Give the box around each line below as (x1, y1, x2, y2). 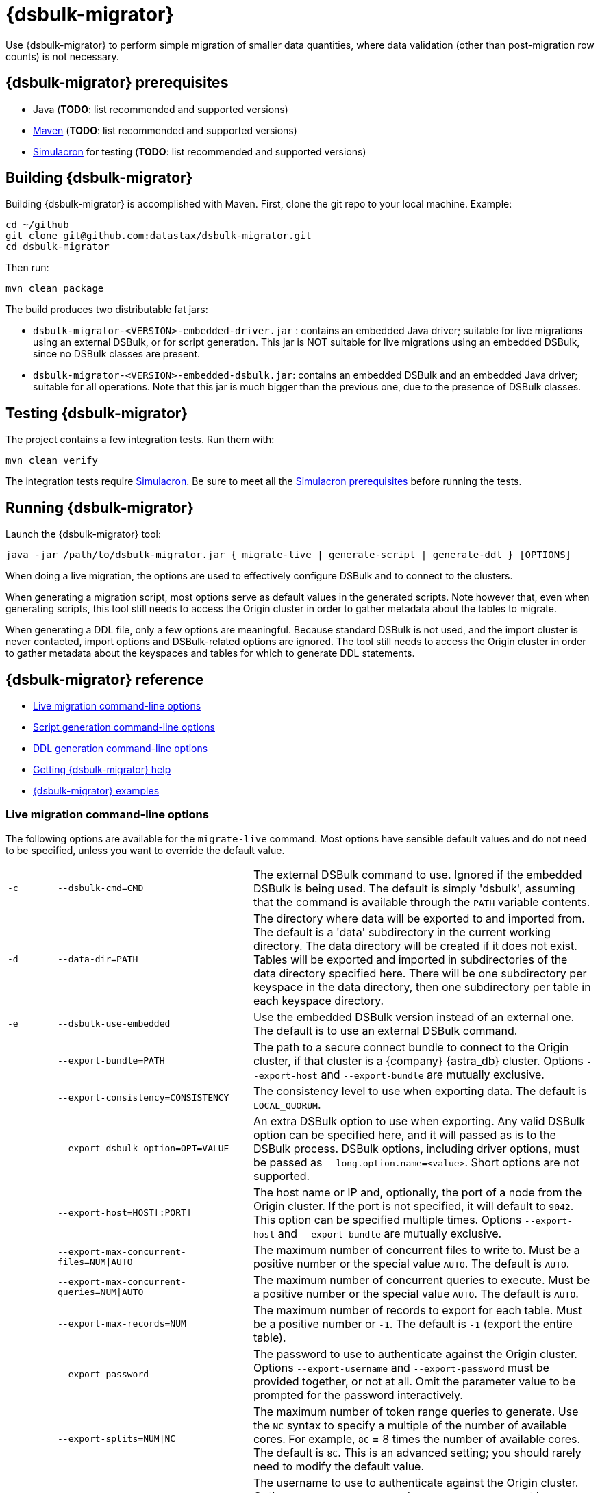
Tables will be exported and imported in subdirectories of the (253, 952, 568, 966)
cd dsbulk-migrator (5, 241, 110, 253)
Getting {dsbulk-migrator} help (33, 763, 171, 775)
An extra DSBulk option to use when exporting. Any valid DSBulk (253, 1114, 586, 1128)
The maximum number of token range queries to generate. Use (253, 1404, 579, 1418)
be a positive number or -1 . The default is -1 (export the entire (253, 1316, 573, 1331)
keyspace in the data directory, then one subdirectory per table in (253, 979, 591, 994)
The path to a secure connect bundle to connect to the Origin (253, 1040, 569, 1054)
